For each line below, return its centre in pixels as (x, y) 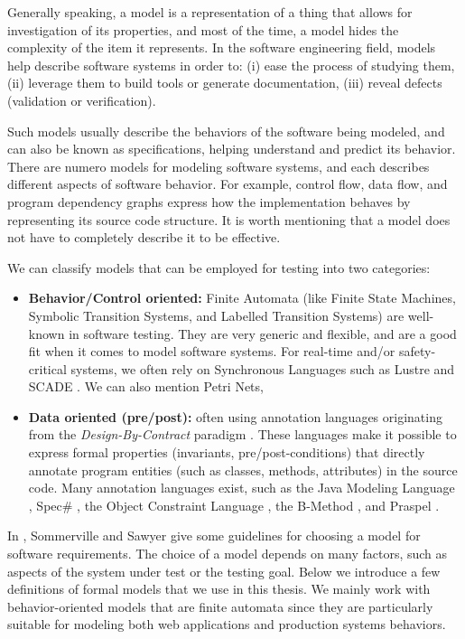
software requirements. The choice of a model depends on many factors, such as (228, 554)
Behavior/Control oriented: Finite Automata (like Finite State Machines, (242, 298)
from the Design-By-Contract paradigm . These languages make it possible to (242, 434)
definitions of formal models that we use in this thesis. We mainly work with (219, 589)
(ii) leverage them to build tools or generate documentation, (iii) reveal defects (225, 83)
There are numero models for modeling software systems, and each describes (219, 166)
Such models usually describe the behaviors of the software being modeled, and (226, 131)
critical (47, 368)
